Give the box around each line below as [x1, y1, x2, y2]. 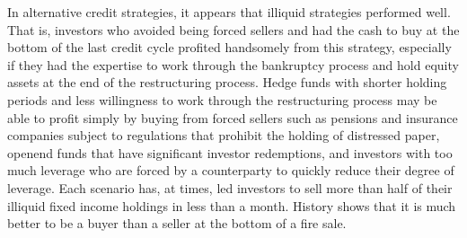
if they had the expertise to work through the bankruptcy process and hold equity [7, 55, 459, 74]
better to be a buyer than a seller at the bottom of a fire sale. [7, 214, 347, 233]
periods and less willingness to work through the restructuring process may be [7, 90, 437, 109]
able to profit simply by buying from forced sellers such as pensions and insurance [7, 108, 458, 127]
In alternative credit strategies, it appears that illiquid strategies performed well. [7, 3, 451, 21]
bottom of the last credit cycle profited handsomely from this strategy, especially [7, 38, 452, 57]
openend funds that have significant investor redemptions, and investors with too [7, 143, 453, 162]
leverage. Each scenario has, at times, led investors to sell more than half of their [7, 178, 453, 197]
